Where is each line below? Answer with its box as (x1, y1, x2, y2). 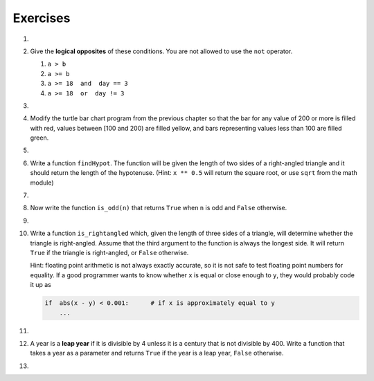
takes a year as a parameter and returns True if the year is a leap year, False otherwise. (30, 349, 284, 357)
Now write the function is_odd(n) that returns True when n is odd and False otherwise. (30, 204, 287, 212)
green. (30, 133, 49, 142)
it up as (30, 281, 51, 289)
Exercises (12, 10, 71, 26)
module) (30, 178, 55, 187)
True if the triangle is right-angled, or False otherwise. (30, 248, 189, 257)
